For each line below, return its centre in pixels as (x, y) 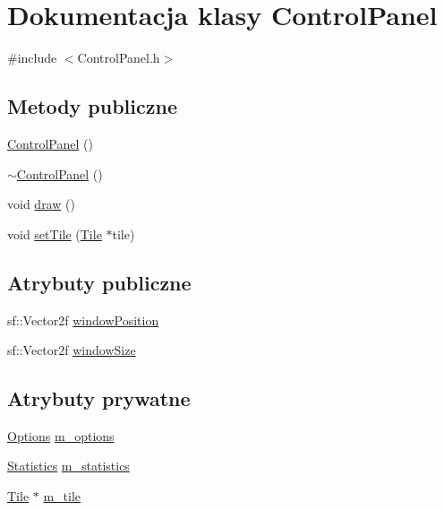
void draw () (41, 204)
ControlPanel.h (119, 58)
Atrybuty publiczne (99, 282)
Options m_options (61, 435)
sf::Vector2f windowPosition (83, 320)
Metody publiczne (92, 106)
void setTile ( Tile (55, 233)
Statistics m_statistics (68, 466)
